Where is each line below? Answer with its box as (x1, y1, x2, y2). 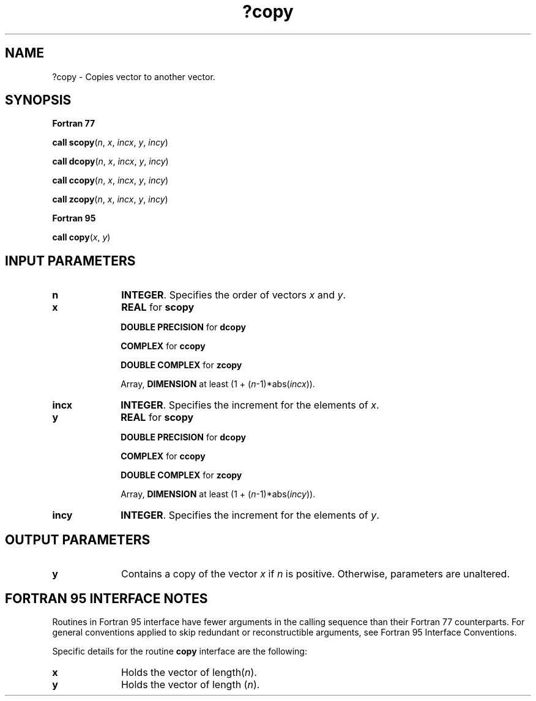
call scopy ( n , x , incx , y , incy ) (52, 137, 168, 148)
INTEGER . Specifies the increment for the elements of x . (121, 399, 379, 412)
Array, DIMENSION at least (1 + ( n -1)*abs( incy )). (121, 489, 316, 500)
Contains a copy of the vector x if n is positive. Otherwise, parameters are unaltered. (121, 568, 510, 580)
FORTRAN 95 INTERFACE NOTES (5, 590, 208, 606)
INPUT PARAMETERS (5, 253, 136, 269)
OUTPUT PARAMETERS (5, 532, 151, 547)
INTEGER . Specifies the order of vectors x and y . (121, 289, 346, 302)
